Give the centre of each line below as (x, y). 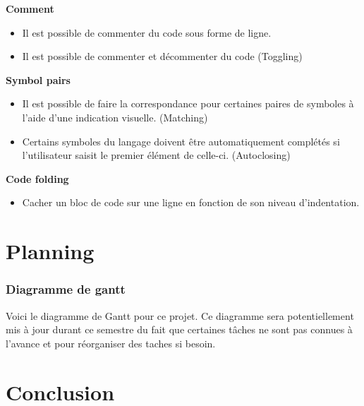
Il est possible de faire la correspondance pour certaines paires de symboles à (188, 103)
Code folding (37, 178)
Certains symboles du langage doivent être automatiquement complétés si (181, 141)
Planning (50, 251)
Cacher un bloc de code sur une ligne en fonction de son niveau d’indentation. (191, 202)
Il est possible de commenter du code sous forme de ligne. (147, 32)
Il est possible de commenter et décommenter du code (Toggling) (162, 56)
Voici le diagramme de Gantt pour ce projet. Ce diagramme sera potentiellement (180, 315)
